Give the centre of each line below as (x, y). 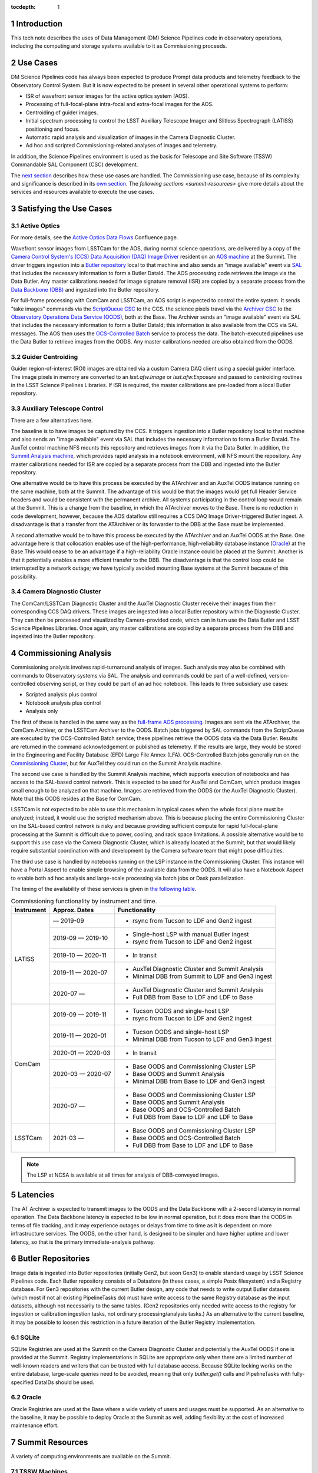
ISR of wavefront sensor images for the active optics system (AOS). (107, 96)
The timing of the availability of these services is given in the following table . (104, 889)
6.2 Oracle (26, 1398)
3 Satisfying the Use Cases (62, 209)
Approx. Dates (73, 910)
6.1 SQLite (25, 1337)
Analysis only (42, 711)
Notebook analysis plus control (63, 703)
